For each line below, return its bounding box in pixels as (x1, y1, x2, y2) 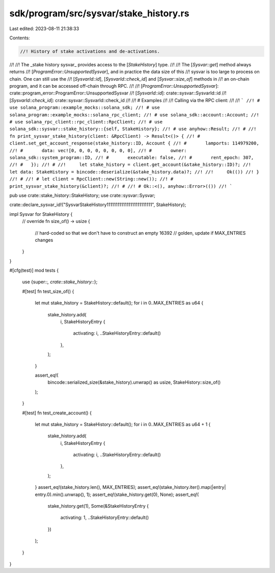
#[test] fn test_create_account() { (22, 410, 92, 416)
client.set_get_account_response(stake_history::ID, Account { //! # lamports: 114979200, (9, 140, 259, 146)
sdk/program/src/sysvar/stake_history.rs (9, 8, 189, 19)
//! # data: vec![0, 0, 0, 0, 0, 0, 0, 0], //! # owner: (9, 147, 187, 153)
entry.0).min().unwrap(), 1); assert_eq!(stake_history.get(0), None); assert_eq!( (35, 491, 199, 497)
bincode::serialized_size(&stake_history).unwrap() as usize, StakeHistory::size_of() (47, 379, 221, 385)
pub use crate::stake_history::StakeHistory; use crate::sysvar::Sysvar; (9, 192, 155, 198)
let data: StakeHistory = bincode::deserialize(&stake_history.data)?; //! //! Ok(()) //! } (9, 169, 259, 175)
